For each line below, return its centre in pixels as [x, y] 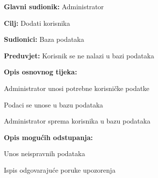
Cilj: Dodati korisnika [37, 23]
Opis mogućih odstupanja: [48, 137]
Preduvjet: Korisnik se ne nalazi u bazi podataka [79, 55]
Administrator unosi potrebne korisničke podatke [77, 88]
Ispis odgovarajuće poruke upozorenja [60, 169]
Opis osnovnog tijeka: [40, 72]
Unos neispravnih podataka [45, 153]
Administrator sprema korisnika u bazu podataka [77, 121]
